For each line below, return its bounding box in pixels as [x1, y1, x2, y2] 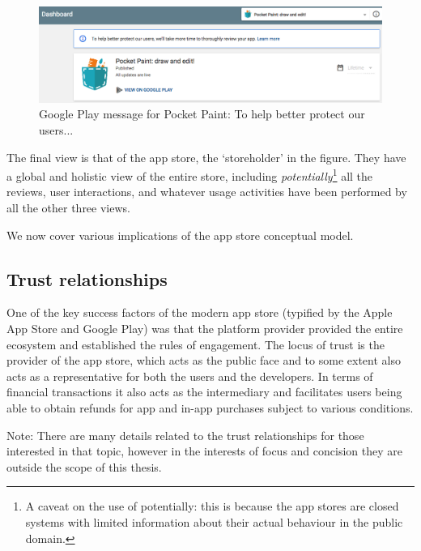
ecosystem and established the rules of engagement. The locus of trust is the [6, 335, 385, 352]
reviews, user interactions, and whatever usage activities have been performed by [6, 183, 407, 200]
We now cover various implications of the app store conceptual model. [6, 226, 354, 243]
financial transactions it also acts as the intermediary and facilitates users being [6, 383, 402, 400]
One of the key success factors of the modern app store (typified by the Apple [6, 304, 393, 321]
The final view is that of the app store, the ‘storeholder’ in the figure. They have [6, 148, 406, 165]
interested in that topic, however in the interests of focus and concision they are [6, 442, 402, 459]
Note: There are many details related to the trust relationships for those [6, 426, 364, 443]
